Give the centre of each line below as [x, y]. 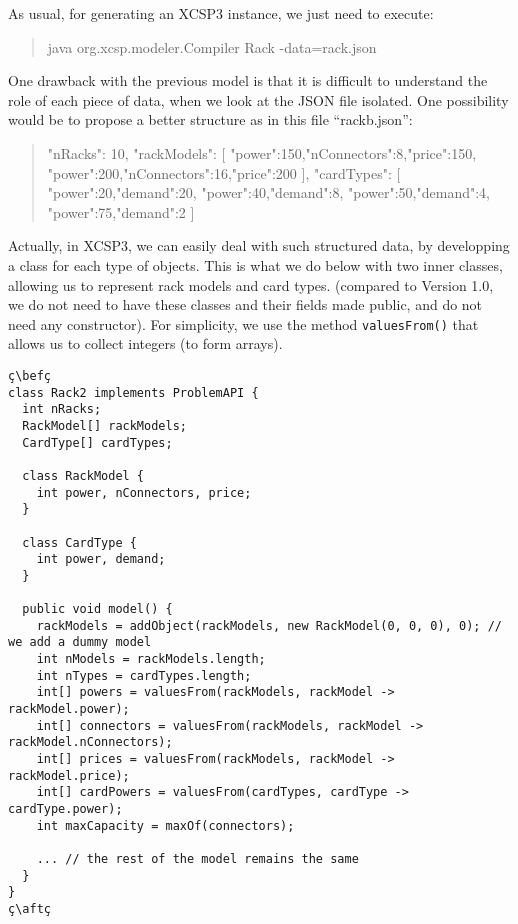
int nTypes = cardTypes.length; [144, 675]
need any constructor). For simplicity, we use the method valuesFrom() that [243, 323]
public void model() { [97, 609]
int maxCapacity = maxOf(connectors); [165, 825]
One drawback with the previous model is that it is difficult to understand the [248, 80]
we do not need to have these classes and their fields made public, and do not [245, 304]
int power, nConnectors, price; [144, 492]
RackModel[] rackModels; [104, 425]
